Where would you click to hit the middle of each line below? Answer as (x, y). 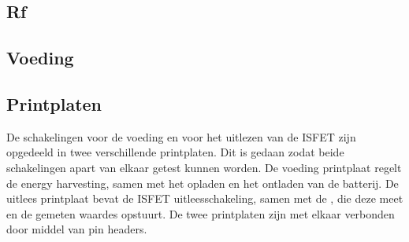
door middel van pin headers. (77, 229)
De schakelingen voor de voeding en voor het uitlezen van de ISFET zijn (181, 136)
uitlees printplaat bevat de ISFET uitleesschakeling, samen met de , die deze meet (205, 198)
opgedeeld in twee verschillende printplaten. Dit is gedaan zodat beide (175, 152)
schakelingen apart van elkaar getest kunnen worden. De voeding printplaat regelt (204, 167)
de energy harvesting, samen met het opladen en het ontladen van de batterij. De (203, 183)
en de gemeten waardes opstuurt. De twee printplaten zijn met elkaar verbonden (201, 213)
